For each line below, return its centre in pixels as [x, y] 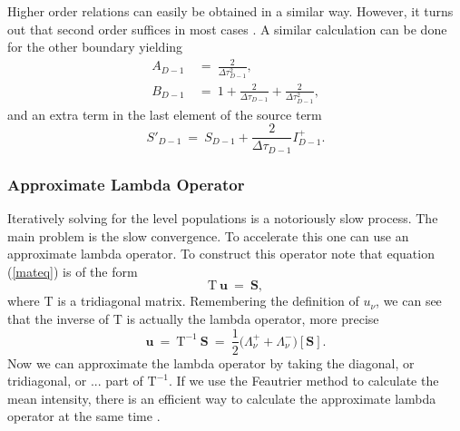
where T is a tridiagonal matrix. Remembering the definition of [183, 301]
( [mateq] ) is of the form [73, 271]
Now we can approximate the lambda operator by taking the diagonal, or [211, 362]
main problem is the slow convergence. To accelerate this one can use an [208, 235]
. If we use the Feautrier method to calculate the [303, 381]
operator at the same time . [84, 416]
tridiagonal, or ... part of [75, 381]
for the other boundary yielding [95, 47]
